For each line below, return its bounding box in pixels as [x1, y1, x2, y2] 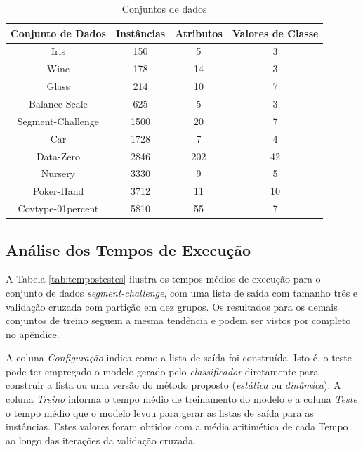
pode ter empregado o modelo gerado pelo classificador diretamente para [6, 363, 319, 378]
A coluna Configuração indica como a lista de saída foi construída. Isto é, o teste [6, 350, 352, 365]
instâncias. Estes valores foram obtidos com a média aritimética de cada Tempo [6, 419, 348, 434]
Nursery [41, 166, 76, 181]
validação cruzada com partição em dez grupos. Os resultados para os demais [6, 299, 338, 314]
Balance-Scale [29, 96, 88, 110]
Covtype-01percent [18, 201, 99, 216]
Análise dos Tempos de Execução [6, 238, 251, 260]
